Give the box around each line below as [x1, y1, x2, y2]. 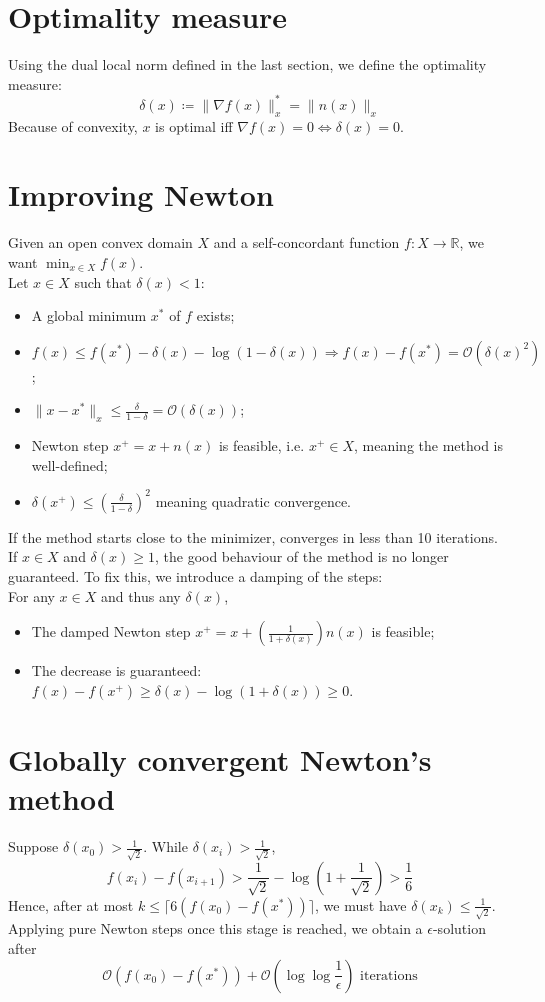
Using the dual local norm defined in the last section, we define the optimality [8, 54, 487, 75]
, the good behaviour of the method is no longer [154, 546, 449, 567]
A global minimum [31, 305, 147, 326]
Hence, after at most [8, 894, 134, 915]
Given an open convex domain [8, 232, 193, 253]
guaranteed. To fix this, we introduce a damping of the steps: [8, 565, 383, 586]
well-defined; [31, 454, 108, 475]
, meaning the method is [354, 435, 504, 456]
